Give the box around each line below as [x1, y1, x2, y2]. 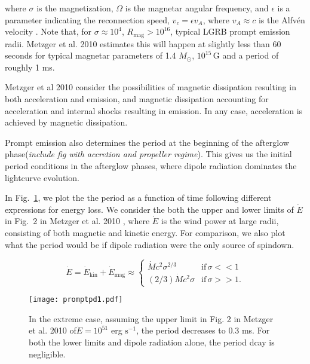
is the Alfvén [258, 13, 305, 26]
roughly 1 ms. [5, 60, 55, 73]
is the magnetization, [36, 2, 113, 14]
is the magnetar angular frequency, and [125, 2, 269, 14]
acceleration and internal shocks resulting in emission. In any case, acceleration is [5, 104, 303, 117]
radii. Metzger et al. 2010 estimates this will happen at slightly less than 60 [5, 37, 281, 50]
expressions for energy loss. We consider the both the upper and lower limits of [5, 203, 294, 215]
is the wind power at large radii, [161, 215, 279, 227]
